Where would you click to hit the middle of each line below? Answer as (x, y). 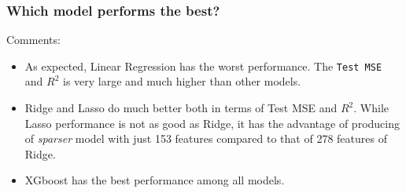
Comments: (33, 40)
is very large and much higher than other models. (182, 81)
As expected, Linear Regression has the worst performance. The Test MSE (203, 66)
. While (371, 108)
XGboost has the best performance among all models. (155, 180)
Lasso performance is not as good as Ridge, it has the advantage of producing (212, 123)
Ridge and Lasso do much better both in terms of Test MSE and (181, 108)
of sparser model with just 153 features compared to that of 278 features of (206, 138)
